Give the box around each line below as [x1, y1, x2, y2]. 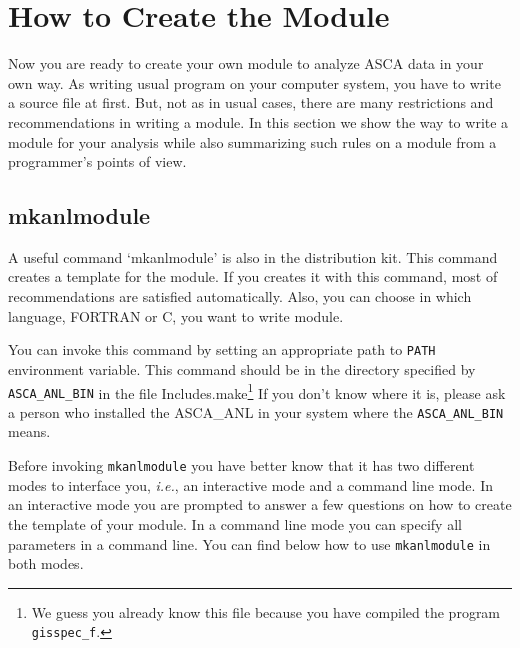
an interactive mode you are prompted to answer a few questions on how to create [8, 494, 512, 515]
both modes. [8, 553, 84, 574]
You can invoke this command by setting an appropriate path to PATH [8, 339, 436, 360]
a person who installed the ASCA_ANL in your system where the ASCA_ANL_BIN [8, 401, 504, 422]
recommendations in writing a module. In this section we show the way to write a [8, 111, 509, 132]
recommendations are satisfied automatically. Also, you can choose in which [8, 286, 472, 307]
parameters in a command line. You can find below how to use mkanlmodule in [8, 533, 491, 554]
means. [8, 421, 51, 442]
